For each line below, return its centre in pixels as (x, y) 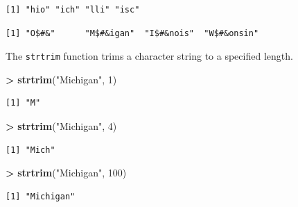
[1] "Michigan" (41, 196)
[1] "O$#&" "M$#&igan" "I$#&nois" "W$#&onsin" (132, 33)
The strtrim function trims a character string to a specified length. (149, 56)
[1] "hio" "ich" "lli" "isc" (73, 10)
